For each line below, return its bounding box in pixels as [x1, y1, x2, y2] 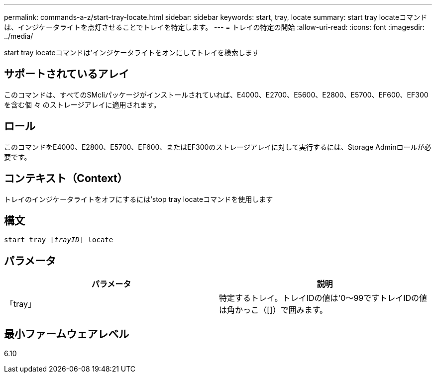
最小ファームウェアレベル [4, 327, 129, 340]
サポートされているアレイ [4, 68, 129, 81]
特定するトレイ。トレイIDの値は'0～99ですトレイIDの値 [219, 293, 428, 303]
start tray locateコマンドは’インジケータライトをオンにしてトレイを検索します [4, 48, 259, 57]
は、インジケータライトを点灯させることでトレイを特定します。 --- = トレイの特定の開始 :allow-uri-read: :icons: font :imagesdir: [4, 23, 425, 31]
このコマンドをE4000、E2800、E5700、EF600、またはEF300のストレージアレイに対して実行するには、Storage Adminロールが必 [4, 142, 432, 151]
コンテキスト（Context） [4, 172, 128, 185]
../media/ [4, 32, 33, 40]
